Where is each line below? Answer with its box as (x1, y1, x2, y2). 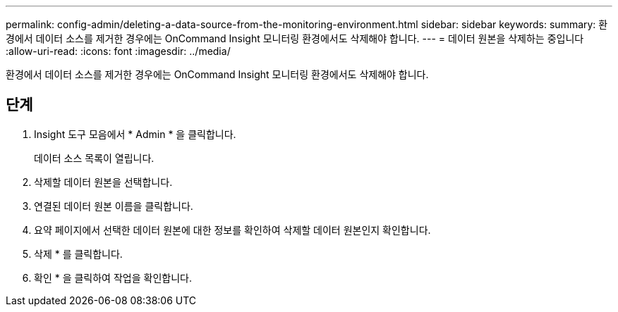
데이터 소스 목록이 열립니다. (34, 151, 154, 164)
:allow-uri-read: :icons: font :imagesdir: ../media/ (6, 45, 231, 57)
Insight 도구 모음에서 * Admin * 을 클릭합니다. (34, 127, 236, 140)
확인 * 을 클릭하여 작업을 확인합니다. (34, 271, 192, 284)
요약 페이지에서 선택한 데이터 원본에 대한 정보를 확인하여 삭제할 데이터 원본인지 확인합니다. (34, 223, 431, 236)
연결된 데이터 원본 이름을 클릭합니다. (34, 199, 193, 212)
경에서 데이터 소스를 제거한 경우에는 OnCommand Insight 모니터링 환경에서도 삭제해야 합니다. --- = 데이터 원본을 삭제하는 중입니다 (6, 32, 584, 44)
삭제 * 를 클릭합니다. (34, 247, 123, 260)
